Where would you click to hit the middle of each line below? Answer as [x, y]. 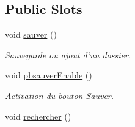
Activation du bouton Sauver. [60, 95]
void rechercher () [38, 116]
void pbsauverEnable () [49, 75]
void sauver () [31, 34]
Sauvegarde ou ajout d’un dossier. [68, 54]
